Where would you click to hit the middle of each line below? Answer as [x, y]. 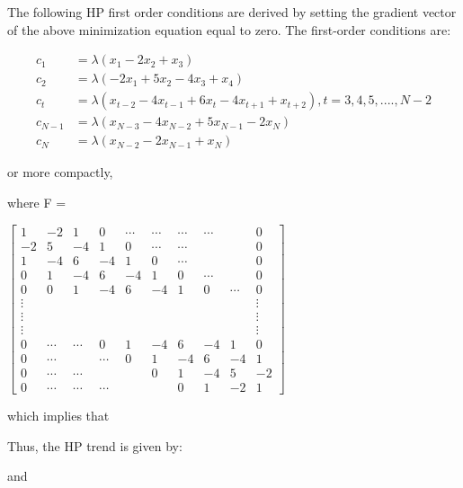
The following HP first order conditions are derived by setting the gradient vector [232, 12]
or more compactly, [60, 172]
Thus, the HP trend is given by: [95, 445]
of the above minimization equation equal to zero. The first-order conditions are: [229, 29]
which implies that [58, 415]
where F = [37, 202]
